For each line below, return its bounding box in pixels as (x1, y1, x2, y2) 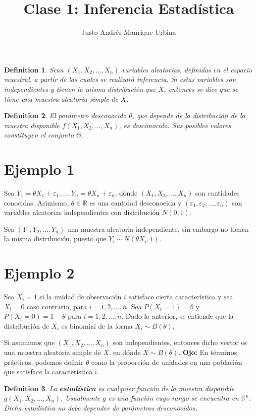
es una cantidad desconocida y (89, 197, 182, 208)
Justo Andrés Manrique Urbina (81, 27, 176, 37)
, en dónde (109, 347, 141, 357)
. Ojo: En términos (178, 347, 237, 357)
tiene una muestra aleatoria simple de (4, 93, 118, 104)
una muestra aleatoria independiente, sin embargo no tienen (67, 223, 249, 234)
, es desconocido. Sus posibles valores (119, 120, 231, 130)
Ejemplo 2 (4, 263, 75, 283)
